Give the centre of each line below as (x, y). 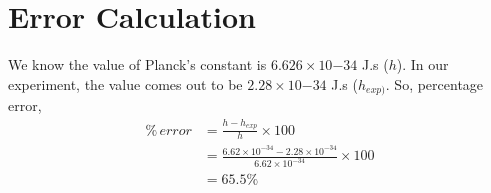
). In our (422, 64)
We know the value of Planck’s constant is (137, 64)
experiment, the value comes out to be (125, 83)
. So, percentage (434, 83)
